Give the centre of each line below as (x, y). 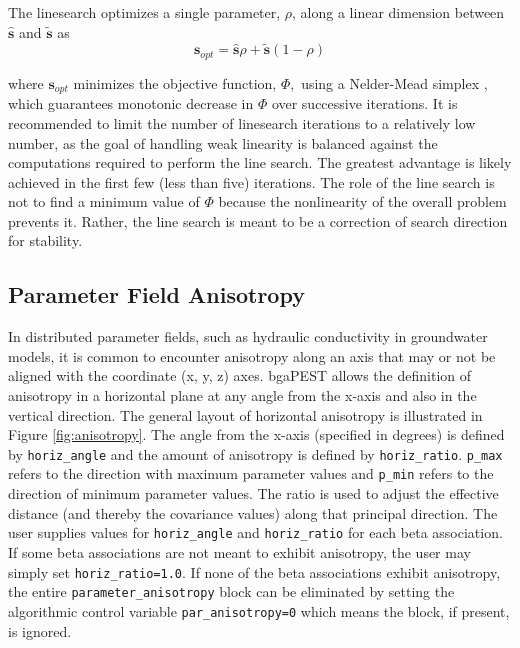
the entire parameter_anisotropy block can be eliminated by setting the (231, 591)
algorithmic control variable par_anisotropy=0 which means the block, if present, (259, 610)
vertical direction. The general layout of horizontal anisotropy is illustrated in (245, 414)
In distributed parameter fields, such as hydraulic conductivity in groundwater (248, 336)
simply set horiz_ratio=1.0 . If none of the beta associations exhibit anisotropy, (254, 571)
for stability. (45, 240)
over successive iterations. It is (364, 103)
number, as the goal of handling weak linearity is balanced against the (223, 142)
